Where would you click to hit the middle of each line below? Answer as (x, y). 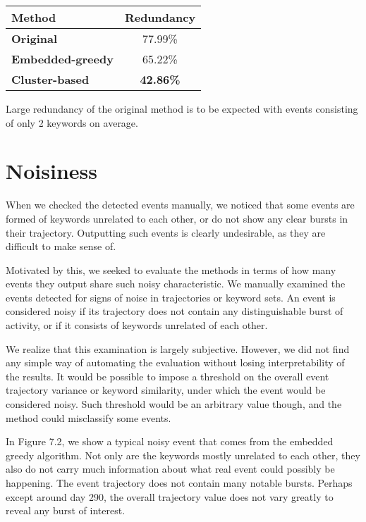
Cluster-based (50, 79)
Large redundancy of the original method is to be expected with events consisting (182, 108)
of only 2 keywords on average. (72, 122)
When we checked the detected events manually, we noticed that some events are (180, 205)
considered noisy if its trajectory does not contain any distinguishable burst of (175, 311)
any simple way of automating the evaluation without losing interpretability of (175, 362)
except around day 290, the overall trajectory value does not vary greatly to (170, 496)
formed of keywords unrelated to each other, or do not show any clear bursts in (177, 218)
